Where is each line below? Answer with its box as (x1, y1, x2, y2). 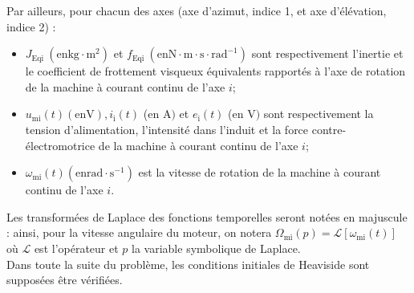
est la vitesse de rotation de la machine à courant (138, 164, 381, 181)
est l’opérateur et (34, 239, 119, 256)
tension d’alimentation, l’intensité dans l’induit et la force (25, 120, 309, 137)
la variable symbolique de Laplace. (132, 239, 301, 256)
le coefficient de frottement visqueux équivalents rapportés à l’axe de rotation (25, 63, 406, 79)
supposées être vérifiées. (6, 271, 123, 288)
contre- (311, 120, 347, 137)
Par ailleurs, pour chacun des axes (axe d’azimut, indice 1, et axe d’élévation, (6, 2, 387, 18)
